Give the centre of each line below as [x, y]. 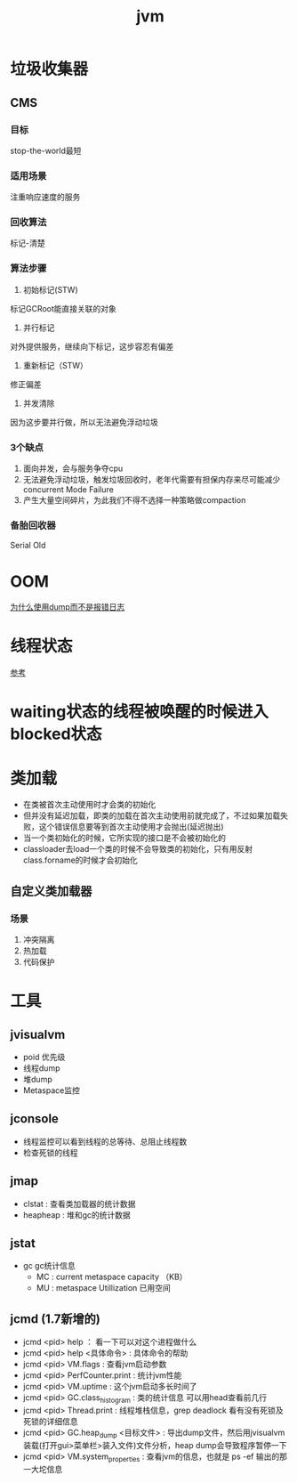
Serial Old [28, 546]
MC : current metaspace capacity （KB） [112, 1277]
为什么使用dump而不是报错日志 [68, 607]
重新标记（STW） [55, 365]
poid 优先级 [44, 1058]
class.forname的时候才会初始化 [80, 860]
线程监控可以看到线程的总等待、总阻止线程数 [105, 1141]
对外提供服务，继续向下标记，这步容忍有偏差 [92, 346]
